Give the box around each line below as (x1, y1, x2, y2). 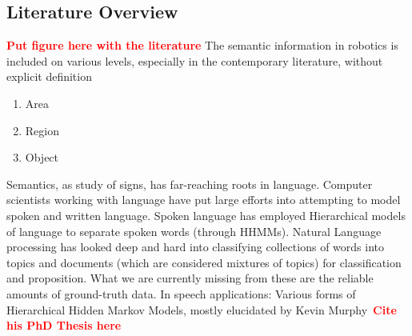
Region (25, 122, 59, 138)
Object (25, 149, 59, 166)
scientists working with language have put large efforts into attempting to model (6, 191, 401, 208)
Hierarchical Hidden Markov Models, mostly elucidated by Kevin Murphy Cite (6, 301, 397, 318)
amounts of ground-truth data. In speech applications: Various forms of (6, 285, 356, 302)
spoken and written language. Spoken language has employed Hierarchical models (6, 206, 406, 223)
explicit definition (6, 68, 92, 85)
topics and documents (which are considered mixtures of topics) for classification (6, 254, 402, 270)
